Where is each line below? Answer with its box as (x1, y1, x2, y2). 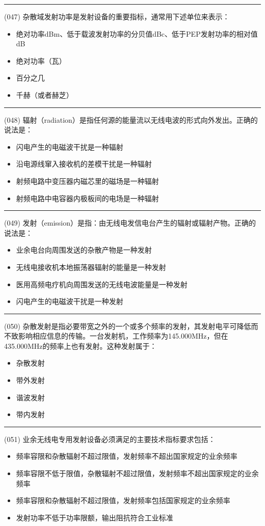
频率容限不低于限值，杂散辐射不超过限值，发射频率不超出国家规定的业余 (16, 468, 259, 479)
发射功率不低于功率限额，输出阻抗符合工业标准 (16, 512, 173, 522)
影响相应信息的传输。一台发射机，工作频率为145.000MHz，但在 (18, 330, 228, 341)
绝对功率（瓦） (16, 55, 66, 66)
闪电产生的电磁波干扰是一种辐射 (16, 141, 123, 152)
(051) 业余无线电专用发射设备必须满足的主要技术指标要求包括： (4, 433, 216, 444)
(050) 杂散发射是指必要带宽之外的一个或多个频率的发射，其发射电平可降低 (4, 320, 251, 331)
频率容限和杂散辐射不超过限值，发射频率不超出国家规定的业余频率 (16, 451, 237, 461)
